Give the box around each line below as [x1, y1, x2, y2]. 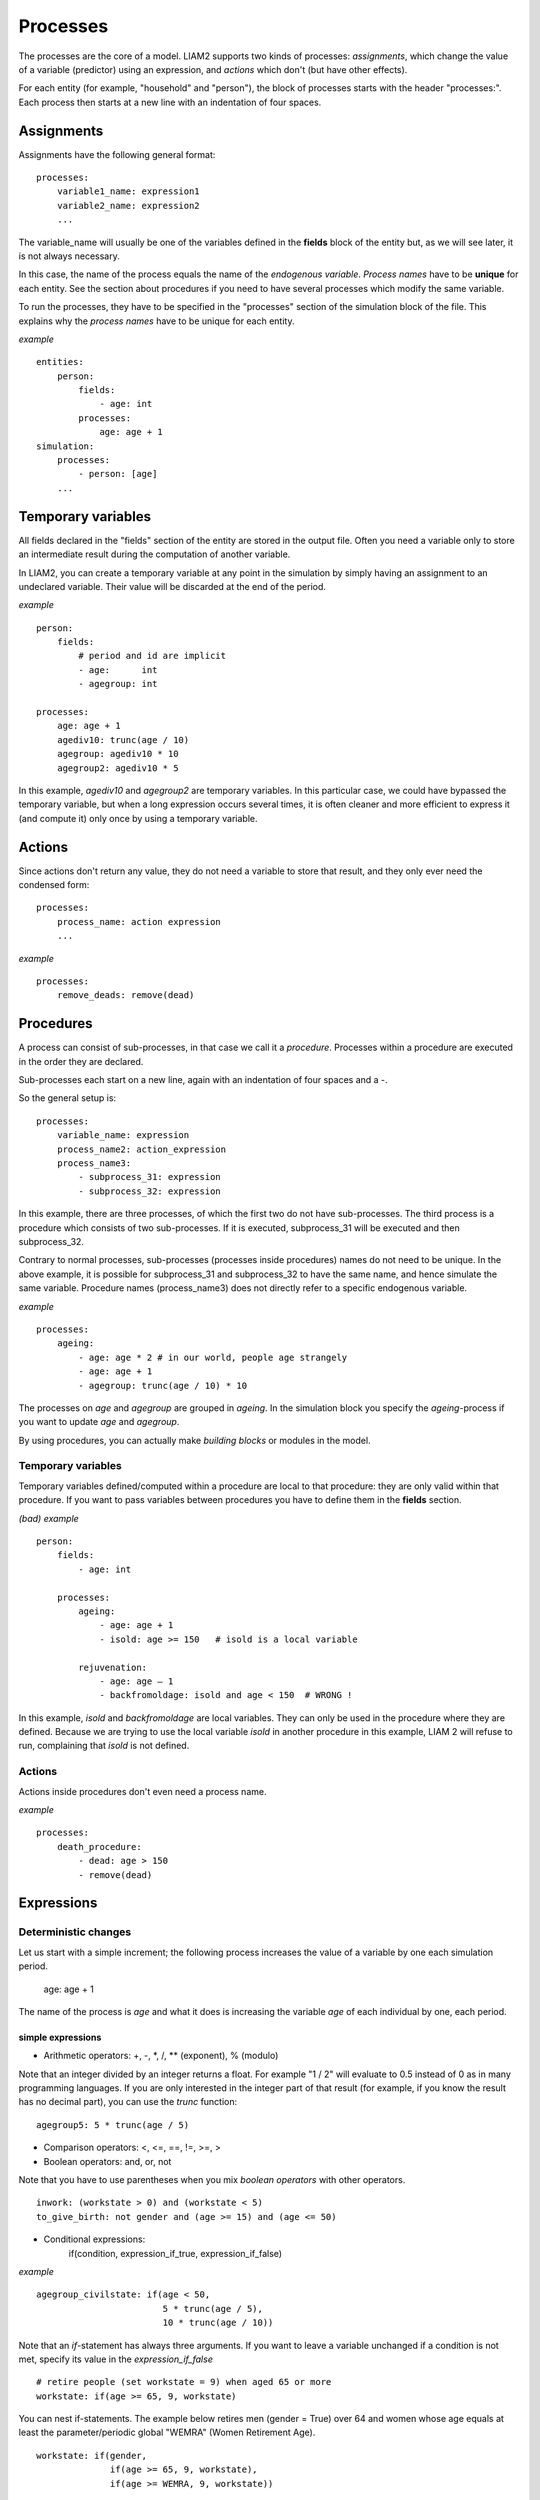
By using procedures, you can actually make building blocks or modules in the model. [18, 1434, 371, 1446]
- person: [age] [78, 468, 158, 480]
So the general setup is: [18, 1092, 117, 1104]
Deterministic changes [18, 1925, 132, 1939]
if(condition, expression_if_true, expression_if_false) [68, 2247, 283, 2259]
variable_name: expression [56, 1130, 190, 1141]
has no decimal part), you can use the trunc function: [18, 2096, 238, 2108]
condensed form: [18, 879, 90, 891]
